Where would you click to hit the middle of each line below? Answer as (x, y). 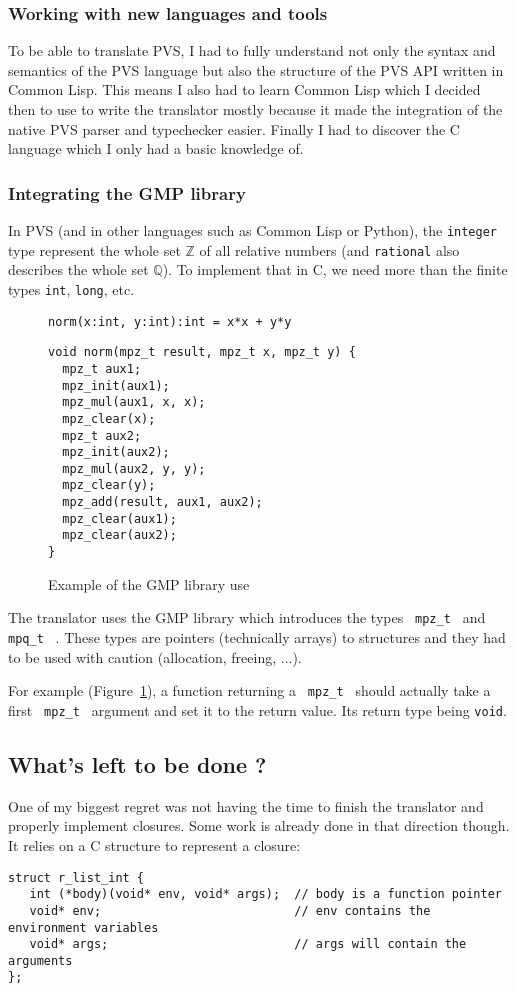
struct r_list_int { (76, 877)
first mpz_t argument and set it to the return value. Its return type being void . (257, 709)
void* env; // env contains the (230, 910)
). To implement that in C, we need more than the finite (335, 269)
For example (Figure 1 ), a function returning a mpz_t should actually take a (249, 690)
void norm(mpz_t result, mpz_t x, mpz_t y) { (202, 352)
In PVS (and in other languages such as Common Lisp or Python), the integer (252, 230)
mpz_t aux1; (102, 368)
